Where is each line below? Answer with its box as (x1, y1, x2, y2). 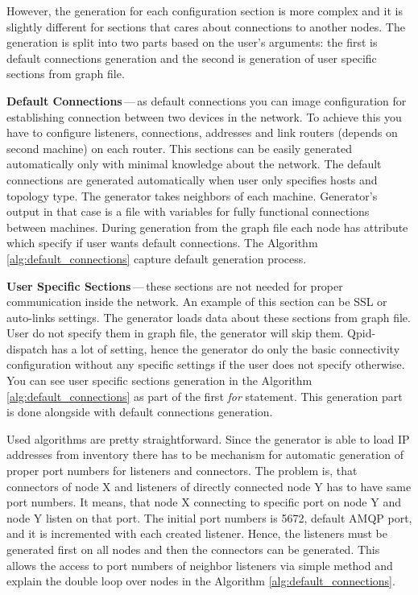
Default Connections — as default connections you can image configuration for (6, 92, 407, 109)
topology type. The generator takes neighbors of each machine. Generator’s (6, 187, 378, 204)
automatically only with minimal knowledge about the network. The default (6, 155, 382, 172)
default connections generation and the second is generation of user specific (6, 49, 377, 66)
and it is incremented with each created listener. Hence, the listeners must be (6, 525, 387, 542)
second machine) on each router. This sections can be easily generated (6, 139, 353, 156)
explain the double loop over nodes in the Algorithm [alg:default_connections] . (6, 572, 395, 589)
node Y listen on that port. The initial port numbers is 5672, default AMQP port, (6, 509, 412, 526)
